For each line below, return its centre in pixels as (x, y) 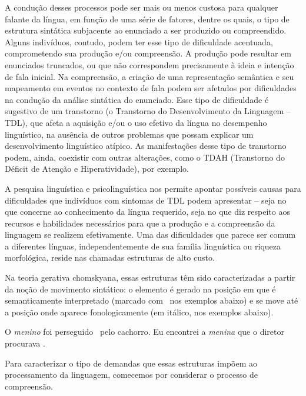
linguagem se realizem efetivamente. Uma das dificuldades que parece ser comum (150, 234)
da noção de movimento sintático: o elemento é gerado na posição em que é (140, 289)
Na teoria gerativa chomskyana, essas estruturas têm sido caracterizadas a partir (150, 277)
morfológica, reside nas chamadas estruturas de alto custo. (110, 257)
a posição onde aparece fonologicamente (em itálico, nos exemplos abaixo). (139, 312)
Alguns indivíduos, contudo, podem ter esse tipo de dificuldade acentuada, (139, 41)
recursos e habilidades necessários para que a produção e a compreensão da (140, 223)
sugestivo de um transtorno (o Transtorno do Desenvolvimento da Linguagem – (148, 111)
